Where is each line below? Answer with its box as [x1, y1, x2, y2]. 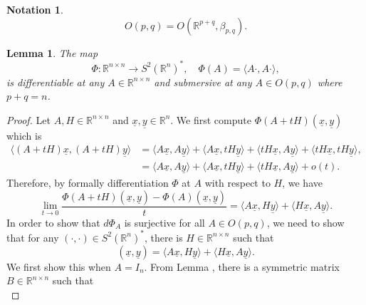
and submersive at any [154, 74, 252, 89]
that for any [6, 229, 59, 244]
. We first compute [170, 112, 251, 127]
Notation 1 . [6, 2, 63, 16]
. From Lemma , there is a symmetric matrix [144, 259, 340, 274]
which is [6, 128, 42, 143]
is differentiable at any [6, 74, 105, 89]
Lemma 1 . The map [6, 45, 98, 60]
